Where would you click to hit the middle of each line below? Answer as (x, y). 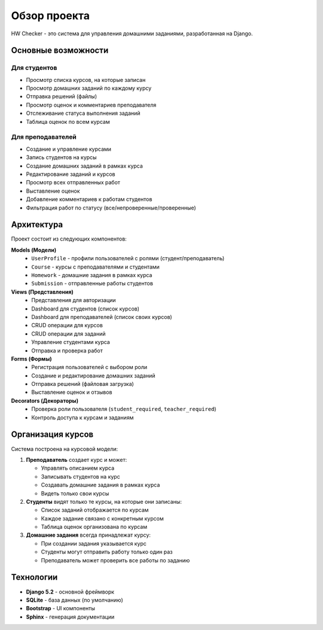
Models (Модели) (34, 250)
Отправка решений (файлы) (61, 96)
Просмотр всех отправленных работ (73, 182)
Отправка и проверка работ (67, 351)
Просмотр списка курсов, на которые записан (86, 80)
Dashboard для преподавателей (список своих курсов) (102, 316)
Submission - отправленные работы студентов (92, 284)
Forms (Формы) (31, 358)
